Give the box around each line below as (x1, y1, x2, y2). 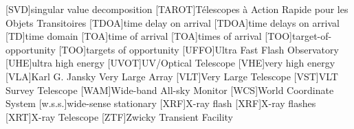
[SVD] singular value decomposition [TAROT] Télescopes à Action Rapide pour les (5, 2, 349, 16)
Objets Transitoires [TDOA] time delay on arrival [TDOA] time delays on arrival (5, 15, 340, 30)
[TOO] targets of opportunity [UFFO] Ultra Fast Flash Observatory (58, 42, 339, 56)
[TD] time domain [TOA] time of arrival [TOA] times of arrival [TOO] (5, 29, 292, 43)
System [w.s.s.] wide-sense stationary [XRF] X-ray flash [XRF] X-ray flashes (5, 96, 316, 110)
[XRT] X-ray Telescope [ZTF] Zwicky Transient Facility (5, 109, 233, 124)
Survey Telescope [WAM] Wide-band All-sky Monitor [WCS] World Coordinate (5, 82, 334, 97)
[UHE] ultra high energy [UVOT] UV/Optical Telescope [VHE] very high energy (5, 56, 335, 70)
